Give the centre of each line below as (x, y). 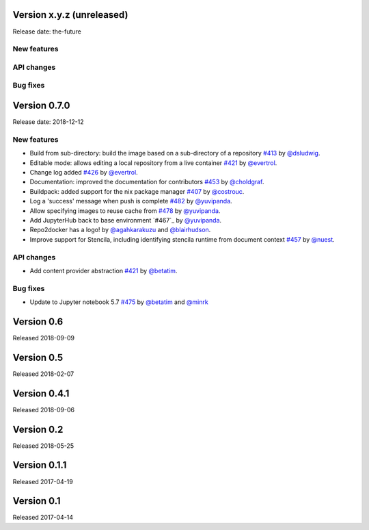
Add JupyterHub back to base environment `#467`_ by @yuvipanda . (126, 220)
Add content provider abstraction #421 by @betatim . (104, 270)
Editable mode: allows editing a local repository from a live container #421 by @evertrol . (153, 163)
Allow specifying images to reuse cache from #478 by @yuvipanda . (125, 211)
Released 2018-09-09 (44, 338)
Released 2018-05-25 (43, 446)
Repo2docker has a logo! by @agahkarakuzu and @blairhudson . (120, 230)
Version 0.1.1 (40, 465)
